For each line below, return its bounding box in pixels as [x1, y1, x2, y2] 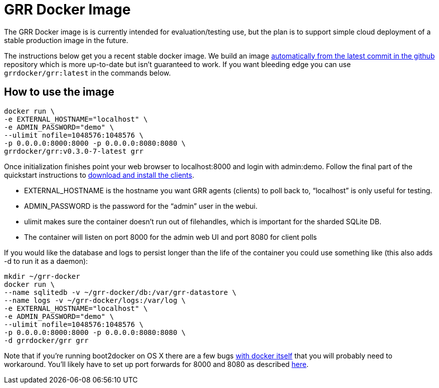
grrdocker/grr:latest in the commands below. [4, 68, 171, 77]
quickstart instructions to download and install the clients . [4, 170, 194, 179]
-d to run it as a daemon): [4, 256, 88, 265]
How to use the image [4, 86, 114, 99]
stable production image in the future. [4, 36, 128, 45]
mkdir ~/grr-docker [4, 272, 80, 280]
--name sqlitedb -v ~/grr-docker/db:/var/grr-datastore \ [4, 288, 237, 296]
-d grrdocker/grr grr [4, 336, 89, 344]
